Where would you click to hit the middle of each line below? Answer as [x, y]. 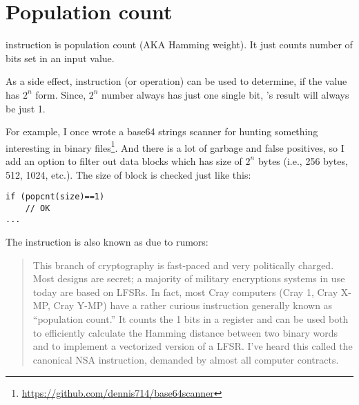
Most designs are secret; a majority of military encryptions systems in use [189, 278]
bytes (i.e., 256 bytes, [303, 160]
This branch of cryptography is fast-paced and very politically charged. [183, 265]
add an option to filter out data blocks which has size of [124, 160]
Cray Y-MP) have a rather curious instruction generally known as [193, 305]
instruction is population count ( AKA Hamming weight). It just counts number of [179, 45]
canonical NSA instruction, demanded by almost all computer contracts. [186, 359]
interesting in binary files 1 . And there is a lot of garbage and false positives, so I [175, 146]
